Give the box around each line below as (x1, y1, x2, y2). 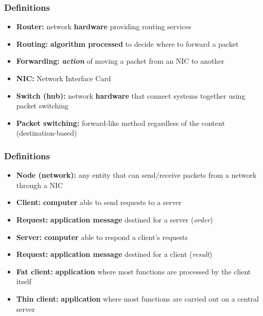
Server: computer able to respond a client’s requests (16, 231, 188, 242)
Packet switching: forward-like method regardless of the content (16, 117, 225, 128)
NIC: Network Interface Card (16, 73, 111, 83)
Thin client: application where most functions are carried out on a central (16, 293, 259, 304)
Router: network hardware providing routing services (16, 21, 191, 32)
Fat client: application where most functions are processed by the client (16, 266, 251, 276)
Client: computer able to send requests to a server (16, 197, 182, 208)
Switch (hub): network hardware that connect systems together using (16, 90, 246, 101)
